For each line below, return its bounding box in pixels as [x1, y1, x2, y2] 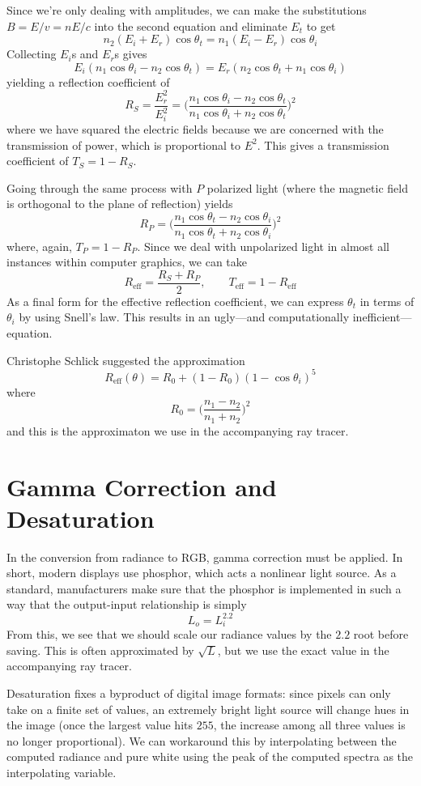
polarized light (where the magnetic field [206, 179, 408, 196]
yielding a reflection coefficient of [6, 73, 170, 90]
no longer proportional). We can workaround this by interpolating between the [6, 732, 397, 749]
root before [353, 626, 409, 643]
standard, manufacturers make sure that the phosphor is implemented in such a [6, 580, 402, 597]
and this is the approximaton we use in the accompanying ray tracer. [6, 422, 349, 439]
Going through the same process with [6, 179, 193, 196]
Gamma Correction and [6, 469, 277, 503]
